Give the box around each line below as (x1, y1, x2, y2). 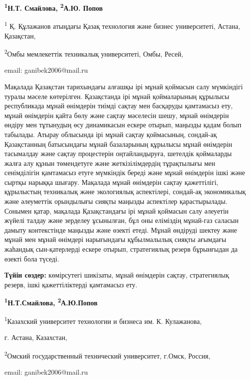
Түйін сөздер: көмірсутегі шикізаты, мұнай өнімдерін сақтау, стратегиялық (4, 270, 229, 280)
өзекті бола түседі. (4, 253, 59, 263)
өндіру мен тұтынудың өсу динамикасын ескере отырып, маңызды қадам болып (4, 120, 242, 130)
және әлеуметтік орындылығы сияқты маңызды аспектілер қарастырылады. (4, 196, 228, 206)
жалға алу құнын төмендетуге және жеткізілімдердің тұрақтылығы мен (4, 158, 215, 168)
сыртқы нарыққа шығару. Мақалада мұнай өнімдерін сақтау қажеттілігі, (4, 177, 218, 187)
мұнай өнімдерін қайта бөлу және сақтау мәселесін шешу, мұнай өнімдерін (4, 110, 229, 120)
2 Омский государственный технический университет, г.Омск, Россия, (4, 349, 211, 360)
